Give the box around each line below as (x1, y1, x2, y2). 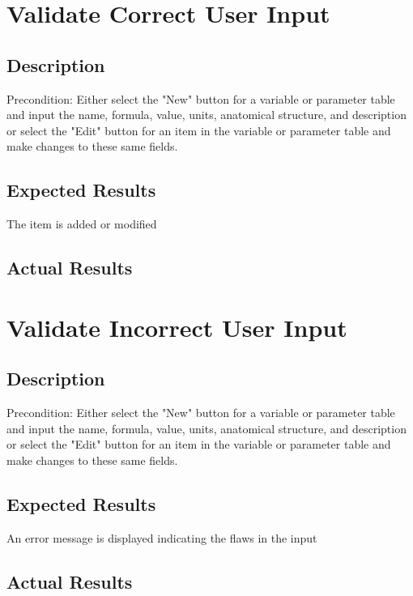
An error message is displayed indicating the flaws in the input (6, 529, 317, 546)
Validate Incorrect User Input (6, 310, 347, 343)
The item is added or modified (6, 215, 157, 232)
